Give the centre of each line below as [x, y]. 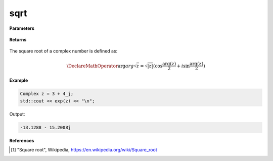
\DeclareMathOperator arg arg [100, 66]
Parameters [22, 28]
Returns [18, 39]
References [22, 140]
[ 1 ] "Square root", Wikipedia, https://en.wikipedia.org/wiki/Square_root [84, 150]
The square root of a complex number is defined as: [63, 51]
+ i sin [183, 66]
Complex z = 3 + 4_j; [47, 94]
